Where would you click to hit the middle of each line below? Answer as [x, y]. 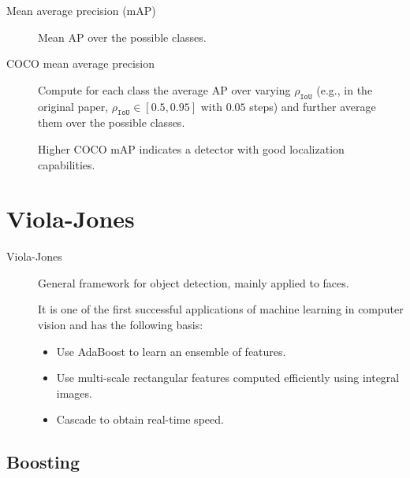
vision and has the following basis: [121, 325]
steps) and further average [313, 106]
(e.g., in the [345, 89]
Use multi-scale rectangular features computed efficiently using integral [228, 378]
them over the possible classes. [112, 122]
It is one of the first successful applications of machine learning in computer [221, 309]
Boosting [43, 462]
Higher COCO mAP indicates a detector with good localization [191, 148]
